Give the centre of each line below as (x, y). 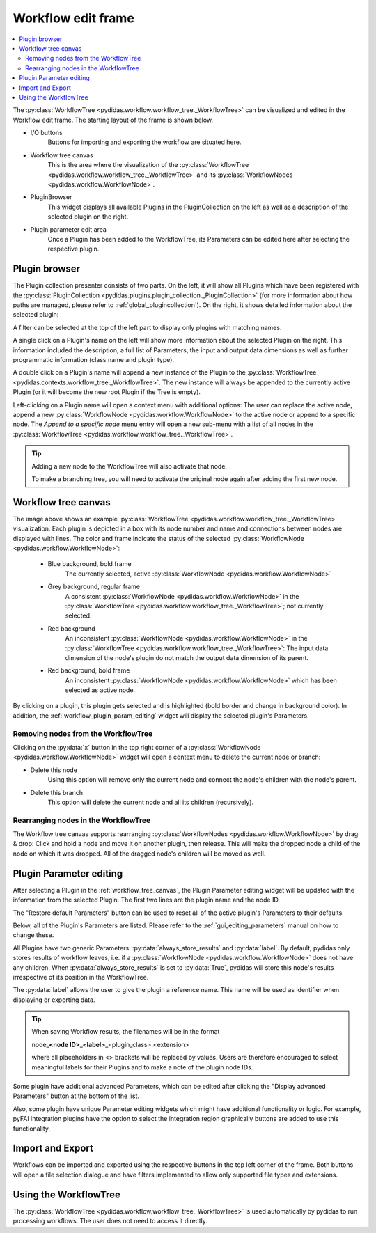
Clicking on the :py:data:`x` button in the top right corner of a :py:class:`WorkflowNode (137, 747)
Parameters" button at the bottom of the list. (76, 1096)
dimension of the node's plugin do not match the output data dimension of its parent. (187, 657)
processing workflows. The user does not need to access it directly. (110, 1221)
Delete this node (54, 770)
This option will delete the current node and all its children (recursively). (151, 802)
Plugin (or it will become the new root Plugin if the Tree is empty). (107, 392)
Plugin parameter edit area (69, 229)
